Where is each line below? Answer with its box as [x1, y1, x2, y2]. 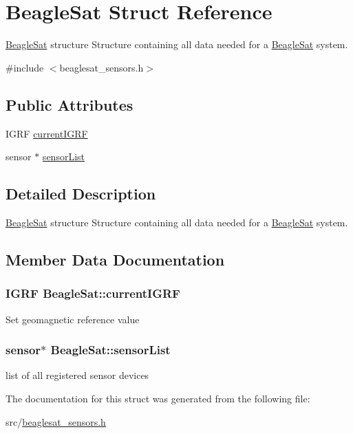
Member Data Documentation [6, 248, 225, 270]
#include [6, 60, 44, 74]
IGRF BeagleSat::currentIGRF [6, 285, 180, 302]
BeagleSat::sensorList [50, 341, 171, 358]
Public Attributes [6, 94, 133, 115]
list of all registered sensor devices [6, 368, 149, 382]
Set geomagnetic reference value [6, 312, 140, 326]
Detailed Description [6, 183, 156, 204]
